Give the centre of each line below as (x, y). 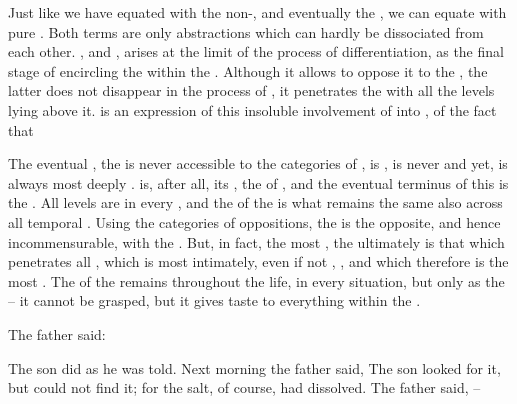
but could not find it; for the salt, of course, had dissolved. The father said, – (244, 387)
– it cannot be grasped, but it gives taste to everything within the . (214, 300)
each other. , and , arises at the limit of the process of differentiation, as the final (256, 51)
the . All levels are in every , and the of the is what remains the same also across (255, 202)
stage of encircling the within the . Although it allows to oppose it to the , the (248, 70)
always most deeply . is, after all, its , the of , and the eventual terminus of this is (258, 182)
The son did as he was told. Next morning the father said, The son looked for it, (254, 367)
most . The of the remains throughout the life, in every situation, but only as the (256, 280)
